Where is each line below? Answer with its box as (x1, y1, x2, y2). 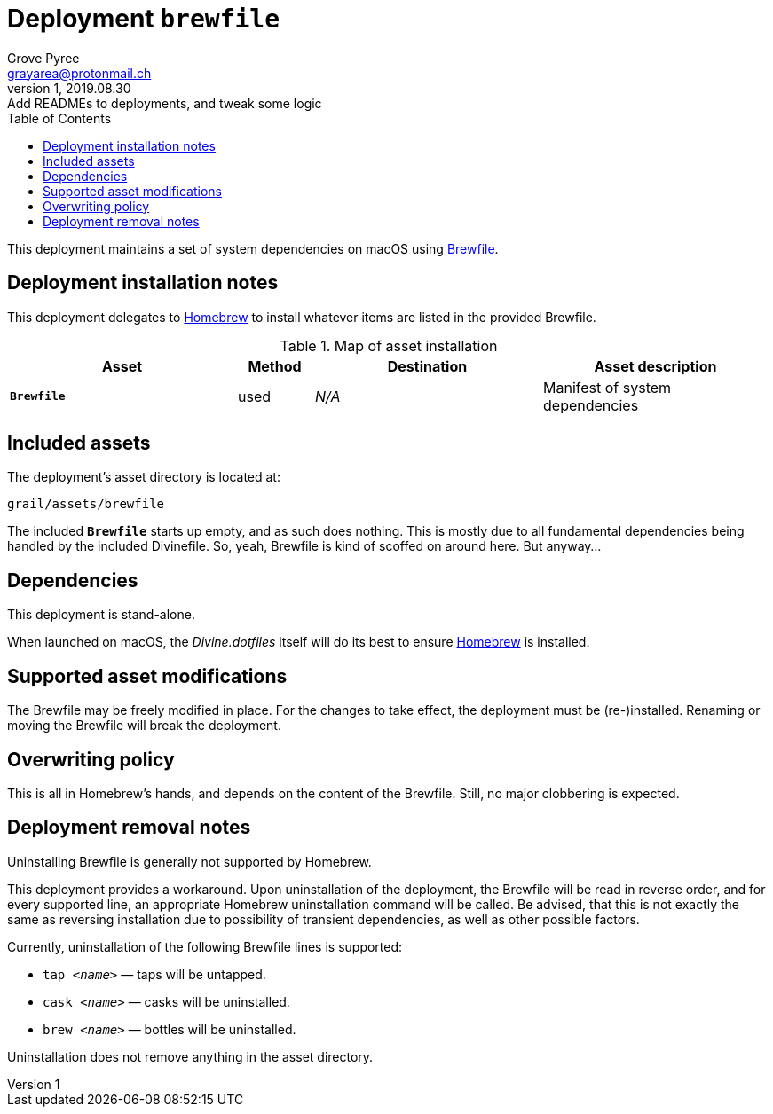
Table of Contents (7, 110, 112, 126)
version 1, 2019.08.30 (7, 80, 131, 96)
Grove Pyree (7, 50, 80, 66)
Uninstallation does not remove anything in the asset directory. (7, 1048, 374, 1064)
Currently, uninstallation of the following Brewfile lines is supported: (7, 938, 403, 954)
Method (248, 357, 302, 375)
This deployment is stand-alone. (7, 607, 195, 623)
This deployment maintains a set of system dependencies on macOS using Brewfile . (7, 240, 499, 256)
